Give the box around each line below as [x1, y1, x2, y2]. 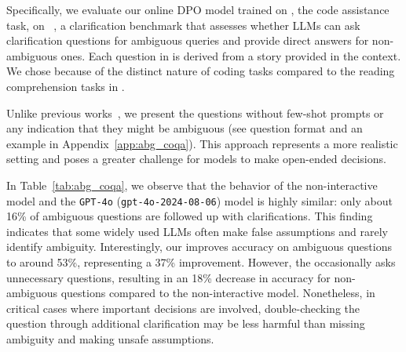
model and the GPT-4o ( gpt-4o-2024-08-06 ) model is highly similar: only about [6, 192, 393, 209]
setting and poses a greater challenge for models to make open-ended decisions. [6, 151, 386, 167]
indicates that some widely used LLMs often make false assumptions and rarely [6, 223, 388, 239]
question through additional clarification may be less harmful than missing [6, 315, 365, 332]
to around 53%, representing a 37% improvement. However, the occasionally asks [6, 253, 396, 270]
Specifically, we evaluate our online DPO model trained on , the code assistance [6, 2, 390, 17]
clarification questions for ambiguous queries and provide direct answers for [6, 32, 369, 49]
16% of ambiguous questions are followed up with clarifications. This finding [6, 208, 373, 224]
